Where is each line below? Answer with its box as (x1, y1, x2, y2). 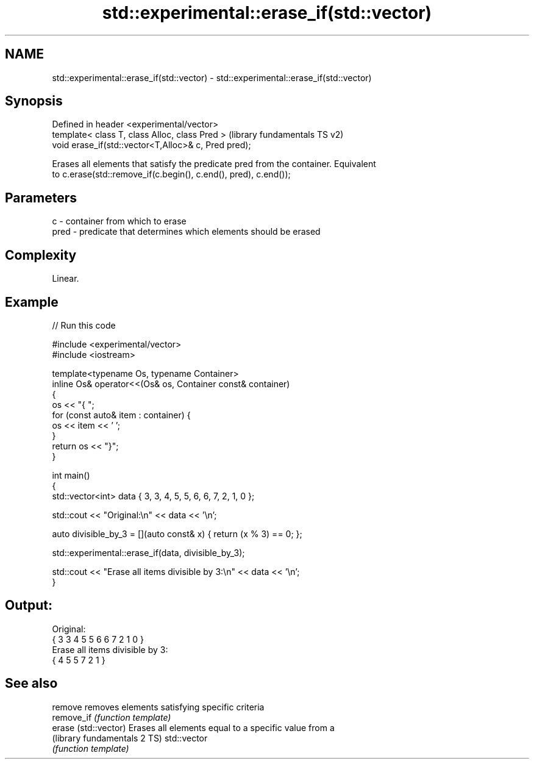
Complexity (5, 247, 77, 263)
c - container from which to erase (52, 216, 187, 227)
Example (5, 294, 59, 310)
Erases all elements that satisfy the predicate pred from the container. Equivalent (52, 159, 376, 170)
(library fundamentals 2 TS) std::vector (52, 732, 208, 743)
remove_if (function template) (52, 712, 171, 723)
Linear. (52, 273, 79, 284)
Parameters (5, 190, 77, 205)
